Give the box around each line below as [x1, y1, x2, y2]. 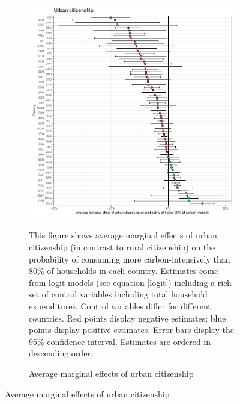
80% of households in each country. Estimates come [29, 264, 218, 277]
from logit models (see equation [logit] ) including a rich [29, 276, 232, 288]
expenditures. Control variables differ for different [29, 300, 211, 312]
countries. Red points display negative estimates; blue [29, 311, 226, 324]
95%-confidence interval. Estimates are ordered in [29, 335, 211, 347]
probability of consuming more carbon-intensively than [29, 252, 230, 265]
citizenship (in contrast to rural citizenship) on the [29, 241, 215, 253]
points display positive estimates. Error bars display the [29, 323, 234, 336]
